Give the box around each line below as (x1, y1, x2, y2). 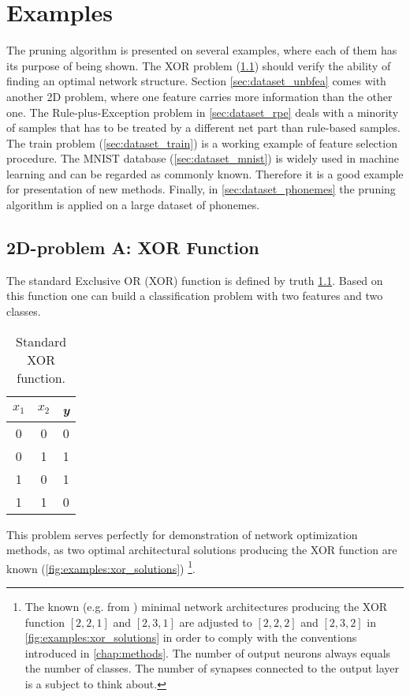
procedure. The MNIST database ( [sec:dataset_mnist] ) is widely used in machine (6, 150, 399, 167)
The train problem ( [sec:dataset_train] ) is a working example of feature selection (6, 134, 397, 151)
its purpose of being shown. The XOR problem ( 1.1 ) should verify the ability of (6, 57, 391, 73)
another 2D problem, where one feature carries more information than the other (6, 88, 393, 104)
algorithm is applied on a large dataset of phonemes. (6, 197, 260, 213)
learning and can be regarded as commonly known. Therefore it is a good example (6, 165, 404, 182)
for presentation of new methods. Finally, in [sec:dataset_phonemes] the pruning (6, 181, 396, 197)
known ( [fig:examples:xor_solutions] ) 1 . (6, 557, 196, 576)
